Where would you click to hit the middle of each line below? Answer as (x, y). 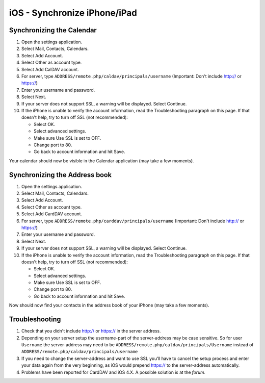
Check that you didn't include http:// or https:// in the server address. (91, 331)
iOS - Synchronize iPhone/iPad (73, 13)
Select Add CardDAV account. (52, 214)
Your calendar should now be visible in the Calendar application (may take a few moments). (102, 161)
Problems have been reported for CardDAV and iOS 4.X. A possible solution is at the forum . (113, 372)
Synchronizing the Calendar (53, 30)
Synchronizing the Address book (60, 175)
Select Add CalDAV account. (50, 69)
